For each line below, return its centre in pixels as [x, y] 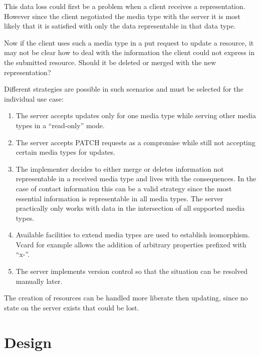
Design [28, 342]
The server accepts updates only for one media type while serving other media [136, 115]
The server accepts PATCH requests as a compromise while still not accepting [136, 142]
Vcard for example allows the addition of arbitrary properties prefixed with [131, 244]
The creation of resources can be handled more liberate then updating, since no [126, 298]
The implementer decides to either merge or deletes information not [120, 168]
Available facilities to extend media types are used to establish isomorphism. [133, 235]
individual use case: [34, 98]
